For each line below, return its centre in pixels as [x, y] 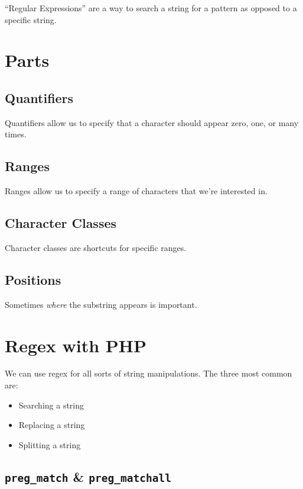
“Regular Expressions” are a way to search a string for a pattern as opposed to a [151, 8]
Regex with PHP [76, 345]
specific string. [31, 19]
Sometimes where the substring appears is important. [101, 304]
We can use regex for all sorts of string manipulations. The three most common [149, 373]
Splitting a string [50, 444]
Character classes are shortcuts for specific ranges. [96, 247]
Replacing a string [52, 425]
